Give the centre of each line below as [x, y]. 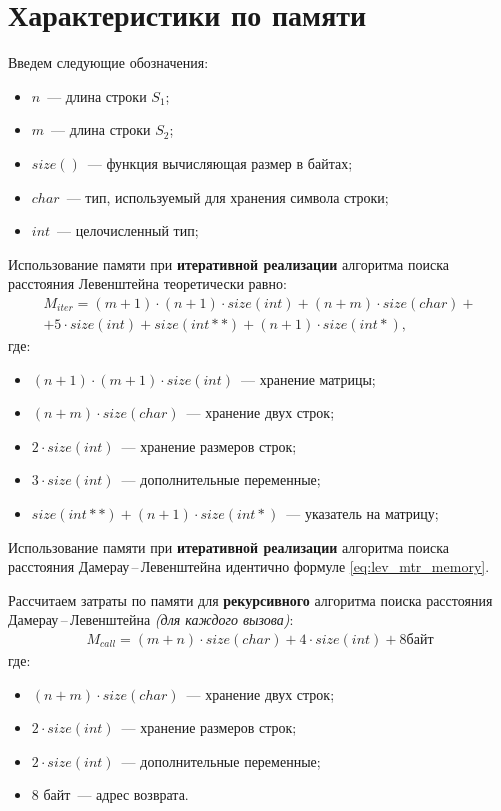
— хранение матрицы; [308, 378]
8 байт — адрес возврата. [110, 794]
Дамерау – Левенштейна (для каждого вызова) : [151, 619]
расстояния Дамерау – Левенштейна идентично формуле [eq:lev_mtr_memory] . [249, 566]
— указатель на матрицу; [362, 512]
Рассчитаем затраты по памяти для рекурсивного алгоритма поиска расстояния [250, 599]
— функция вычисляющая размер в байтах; [220, 162]
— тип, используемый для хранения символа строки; [227, 196]
